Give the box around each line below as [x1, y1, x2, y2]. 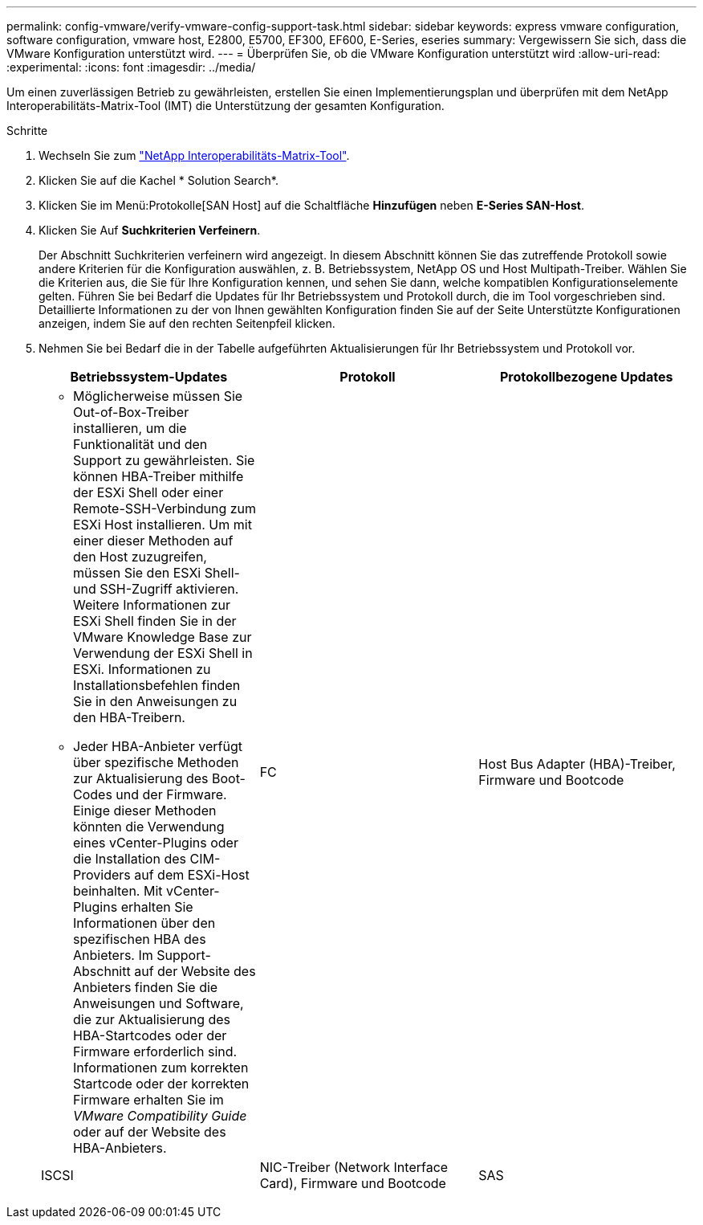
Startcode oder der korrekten [73, 1076, 250, 1092]
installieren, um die [73, 420, 187, 436]
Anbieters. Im [73, 947, 153, 963]
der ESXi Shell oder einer [73, 484, 224, 500]
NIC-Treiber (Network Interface [259, 1159, 449, 1175]
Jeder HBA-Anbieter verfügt [73, 738, 242, 754]
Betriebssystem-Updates [70, 369, 228, 385]
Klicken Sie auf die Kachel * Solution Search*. [39, 174, 278, 187]
